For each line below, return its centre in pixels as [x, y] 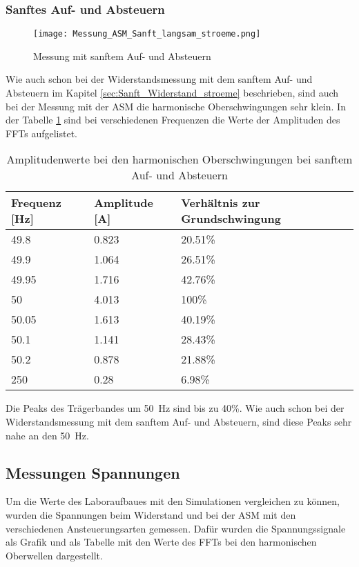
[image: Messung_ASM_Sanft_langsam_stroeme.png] [147, 34]
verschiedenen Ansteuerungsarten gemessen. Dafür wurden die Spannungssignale [176, 528]
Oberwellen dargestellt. [54, 555]
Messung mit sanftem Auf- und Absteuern [122, 56]
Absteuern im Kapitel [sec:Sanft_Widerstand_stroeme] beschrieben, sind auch [172, 93]
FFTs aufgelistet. [41, 133]
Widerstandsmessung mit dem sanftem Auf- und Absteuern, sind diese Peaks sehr [179, 422]
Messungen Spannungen [93, 472]
